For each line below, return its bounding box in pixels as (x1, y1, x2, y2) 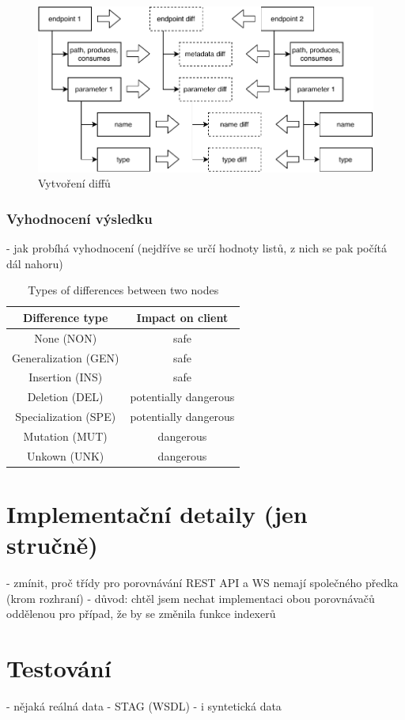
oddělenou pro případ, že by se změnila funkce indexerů (6, 605, 276, 622)
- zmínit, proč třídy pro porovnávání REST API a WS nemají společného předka (6, 574, 399, 591)
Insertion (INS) (28, 369, 103, 385)
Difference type (22, 309, 108, 325)
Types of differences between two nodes (28, 282, 219, 298)
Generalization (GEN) (12, 349, 119, 366)
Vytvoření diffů (38, 175, 111, 191)
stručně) (6, 529, 98, 561)
